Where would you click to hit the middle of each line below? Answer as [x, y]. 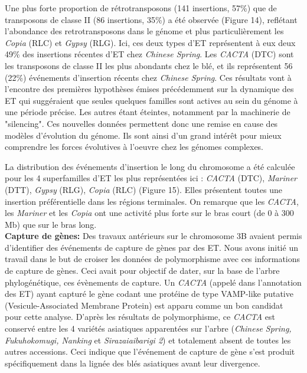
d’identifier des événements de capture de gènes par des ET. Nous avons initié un [151, 247]
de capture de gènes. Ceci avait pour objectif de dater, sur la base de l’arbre [142, 271]
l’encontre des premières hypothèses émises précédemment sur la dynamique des [149, 89]
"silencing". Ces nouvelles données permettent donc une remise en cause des [141, 123]
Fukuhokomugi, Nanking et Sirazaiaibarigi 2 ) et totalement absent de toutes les [148, 340]
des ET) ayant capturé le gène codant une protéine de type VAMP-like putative [149, 294]
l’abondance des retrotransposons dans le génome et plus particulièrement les [144, 31]
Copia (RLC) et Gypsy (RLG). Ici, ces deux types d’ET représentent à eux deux [150, 42]
